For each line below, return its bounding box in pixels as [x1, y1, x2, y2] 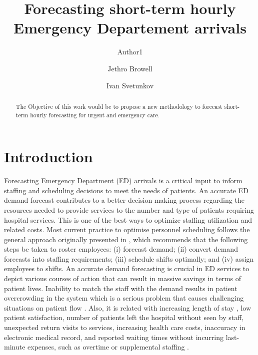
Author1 [117, 46, 143, 57]
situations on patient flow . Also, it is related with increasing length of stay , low [4, 302, 251, 313]
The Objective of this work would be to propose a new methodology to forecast [15, 102, 222, 110]
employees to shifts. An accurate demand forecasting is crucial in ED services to [4, 263, 249, 274]
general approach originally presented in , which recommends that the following [4, 234, 248, 244]
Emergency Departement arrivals [13, 17, 246, 38]
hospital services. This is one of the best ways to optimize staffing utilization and [4, 214, 252, 225]
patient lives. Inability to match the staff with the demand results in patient [4, 283, 237, 293]
